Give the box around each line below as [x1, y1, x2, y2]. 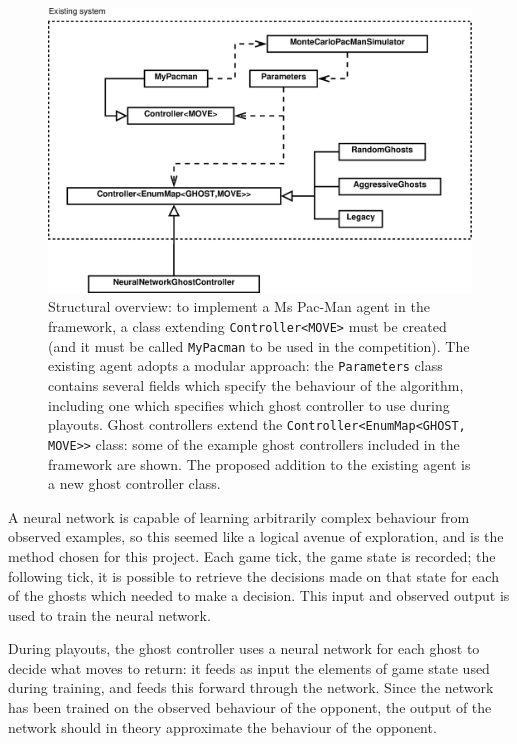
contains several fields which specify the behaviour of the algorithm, [48, 375, 464, 396]
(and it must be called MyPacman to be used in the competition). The [48, 335, 470, 356]
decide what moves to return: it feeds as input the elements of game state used [8, 657, 490, 678]
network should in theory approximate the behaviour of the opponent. [8, 716, 437, 737]
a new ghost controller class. [48, 473, 221, 494]
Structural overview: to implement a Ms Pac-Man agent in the [48, 296, 430, 317]
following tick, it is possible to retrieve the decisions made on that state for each [8, 565, 499, 586]
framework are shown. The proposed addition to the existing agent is [48, 453, 471, 474]
